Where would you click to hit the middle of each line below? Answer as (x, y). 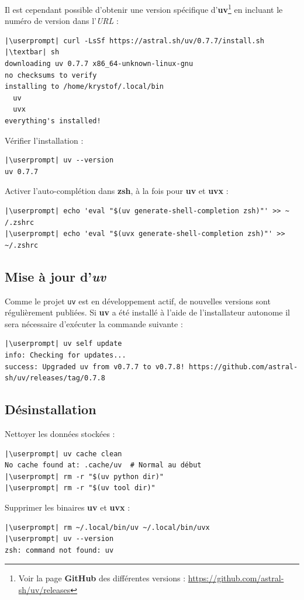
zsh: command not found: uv (59, 550)
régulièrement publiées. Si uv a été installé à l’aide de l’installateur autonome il (147, 312)
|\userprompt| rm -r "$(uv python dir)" (84, 476)
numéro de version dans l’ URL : (62, 21)
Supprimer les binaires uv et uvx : (68, 507)
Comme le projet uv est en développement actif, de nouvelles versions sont (138, 301)
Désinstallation (51, 409)
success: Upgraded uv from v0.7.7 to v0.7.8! (95, 367)
